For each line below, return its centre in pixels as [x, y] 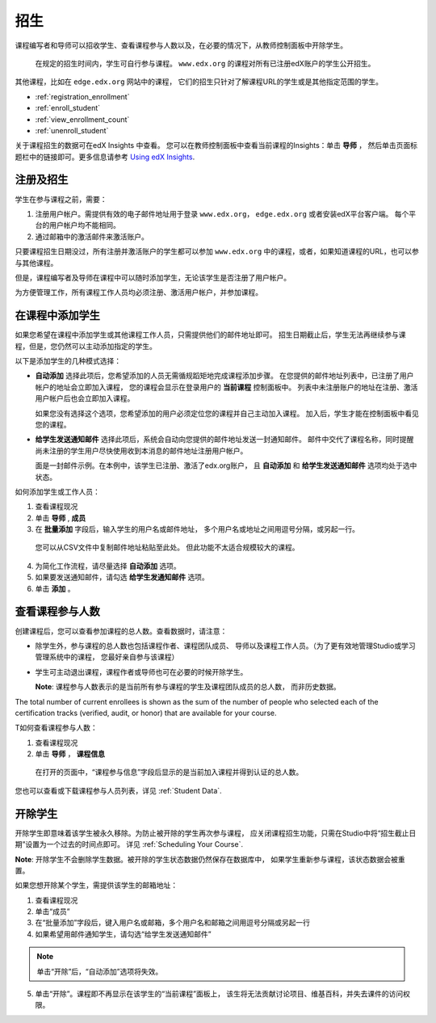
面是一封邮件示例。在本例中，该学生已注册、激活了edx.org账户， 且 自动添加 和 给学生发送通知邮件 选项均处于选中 [226, 465]
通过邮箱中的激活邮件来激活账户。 [92, 236]
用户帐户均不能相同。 [84, 225]
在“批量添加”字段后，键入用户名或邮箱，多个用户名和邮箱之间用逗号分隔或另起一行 [173, 923]
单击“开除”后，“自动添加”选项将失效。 [100, 971]
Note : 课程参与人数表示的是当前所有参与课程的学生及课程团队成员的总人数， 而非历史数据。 [188, 687]
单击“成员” [52, 911]
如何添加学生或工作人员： [57, 491]
